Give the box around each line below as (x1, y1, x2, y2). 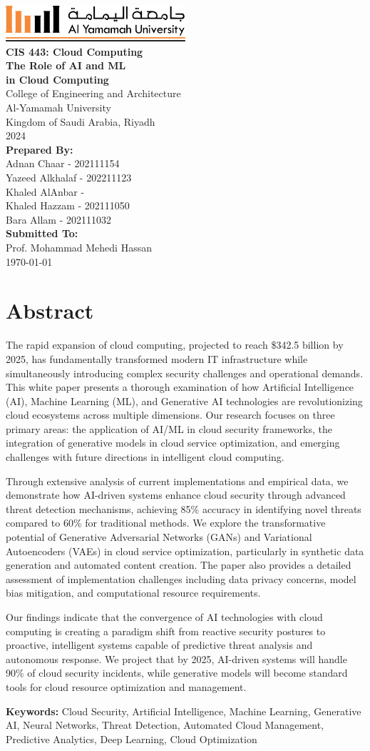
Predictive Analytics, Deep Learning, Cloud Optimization (6, 731, 257, 746)
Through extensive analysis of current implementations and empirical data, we (6, 473, 349, 488)
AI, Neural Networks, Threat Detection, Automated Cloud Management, (6, 717, 324, 732)
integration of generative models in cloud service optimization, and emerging (6, 435, 340, 450)
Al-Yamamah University (6, 100, 111, 115)
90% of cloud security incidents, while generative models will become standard (6, 665, 348, 680)
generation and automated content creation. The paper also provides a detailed (6, 557, 351, 572)
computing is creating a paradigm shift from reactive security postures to (6, 623, 326, 638)
